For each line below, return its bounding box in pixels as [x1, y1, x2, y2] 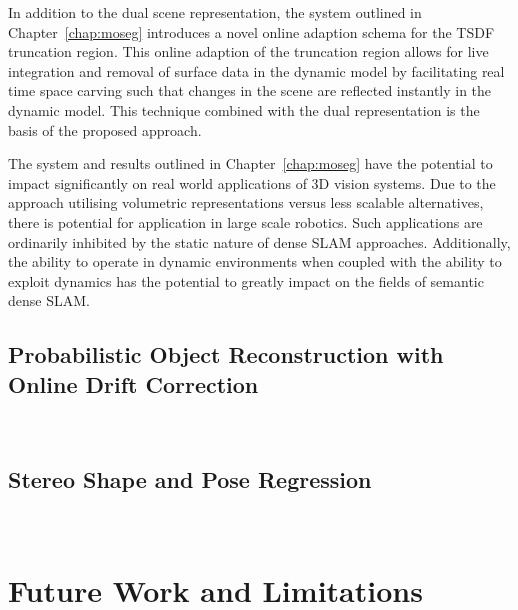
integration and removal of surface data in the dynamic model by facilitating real [8, 60, 505, 81]
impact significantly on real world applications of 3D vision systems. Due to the [8, 172, 496, 193]
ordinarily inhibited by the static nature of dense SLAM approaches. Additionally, [8, 231, 511, 252]
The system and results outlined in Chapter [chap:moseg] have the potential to [8, 153, 493, 174]
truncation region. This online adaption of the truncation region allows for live [8, 41, 489, 62]
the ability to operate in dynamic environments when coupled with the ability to [8, 251, 502, 272]
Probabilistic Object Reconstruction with [8, 339, 444, 370]
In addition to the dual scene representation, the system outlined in [8, 2, 422, 22]
